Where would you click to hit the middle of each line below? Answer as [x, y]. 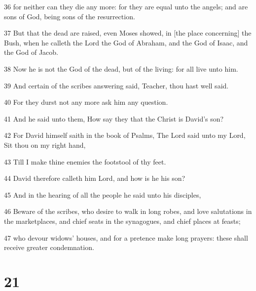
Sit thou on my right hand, [45, 145]
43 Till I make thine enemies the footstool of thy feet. [85, 161]
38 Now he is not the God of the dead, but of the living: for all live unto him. [121, 68]
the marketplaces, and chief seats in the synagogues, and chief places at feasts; [122, 221]
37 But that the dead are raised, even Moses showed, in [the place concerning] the [128, 33]
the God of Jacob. [31, 52]
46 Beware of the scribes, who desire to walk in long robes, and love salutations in [128, 211]
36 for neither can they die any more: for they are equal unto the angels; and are [126, 6]
